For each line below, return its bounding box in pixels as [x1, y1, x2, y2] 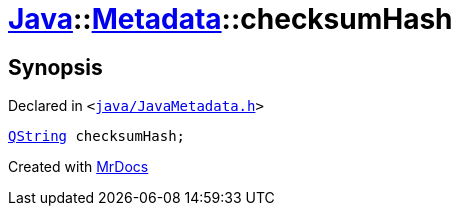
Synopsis [8, 54, 103, 80]
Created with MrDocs [8, 158, 149, 176]
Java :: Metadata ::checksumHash [8, 2, 453, 36]
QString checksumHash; [8, 128, 186, 145]
